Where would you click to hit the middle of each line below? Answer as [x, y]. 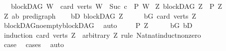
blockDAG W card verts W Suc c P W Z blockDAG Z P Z [116, 6]
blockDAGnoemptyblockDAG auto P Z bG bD [98, 25]
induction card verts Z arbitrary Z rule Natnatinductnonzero [102, 35]
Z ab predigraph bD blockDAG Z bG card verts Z [100, 15]
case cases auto [34, 44]
